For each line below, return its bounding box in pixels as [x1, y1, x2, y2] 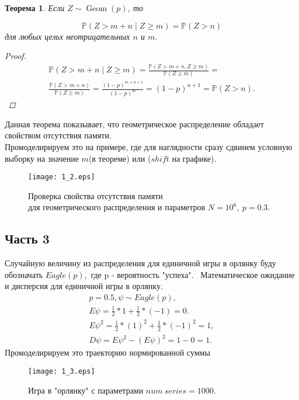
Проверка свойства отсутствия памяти [28, 189, 163, 201]
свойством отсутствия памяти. [5, 129, 112, 141]
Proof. [5, 50, 26, 62]
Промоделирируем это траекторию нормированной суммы [5, 346, 210, 359]
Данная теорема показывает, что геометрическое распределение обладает [5, 117, 264, 130]
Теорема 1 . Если [5, 2, 65, 13]
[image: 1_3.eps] [28, 367, 95, 375]
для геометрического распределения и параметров [28, 201, 206, 213]
